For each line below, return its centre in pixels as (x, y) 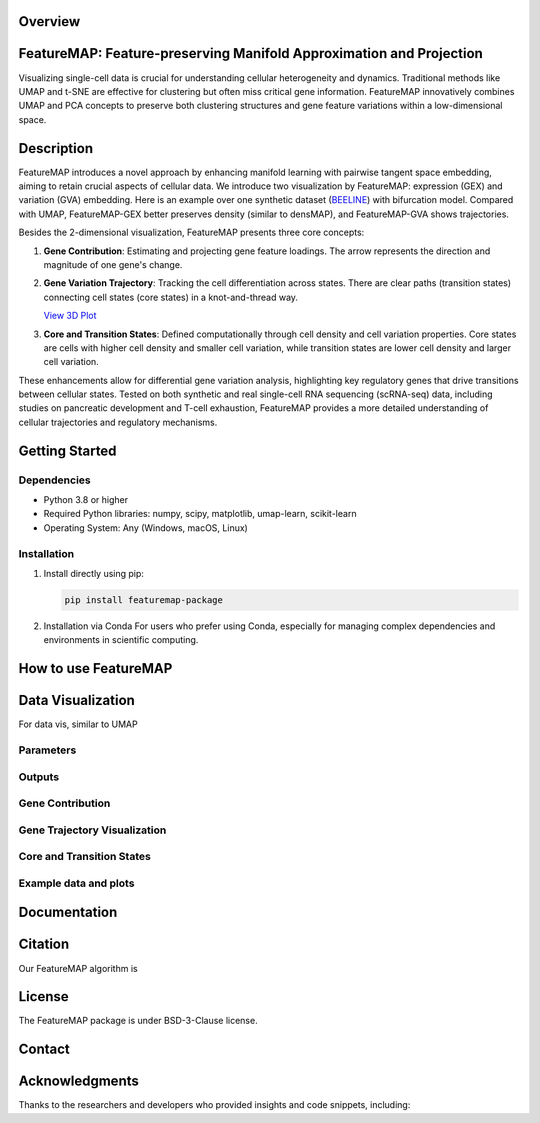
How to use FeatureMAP (95, 668)
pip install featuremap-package (144, 599)
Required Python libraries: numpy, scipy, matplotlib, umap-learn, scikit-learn (200, 514)
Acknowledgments (79, 1081)
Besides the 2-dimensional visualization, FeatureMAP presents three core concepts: (191, 232)
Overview (49, 21)
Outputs (39, 777)
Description (56, 148)
